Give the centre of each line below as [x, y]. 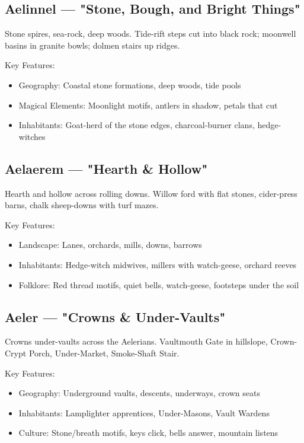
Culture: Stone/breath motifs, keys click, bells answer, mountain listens [148, 433]
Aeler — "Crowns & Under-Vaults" [115, 316]
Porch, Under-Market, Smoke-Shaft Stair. [104, 353]
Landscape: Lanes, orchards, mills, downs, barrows [110, 245]
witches [32, 136]
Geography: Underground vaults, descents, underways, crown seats [139, 393]
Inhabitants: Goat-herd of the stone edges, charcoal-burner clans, [137, 125]
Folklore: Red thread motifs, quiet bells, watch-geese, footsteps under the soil [159, 284]
